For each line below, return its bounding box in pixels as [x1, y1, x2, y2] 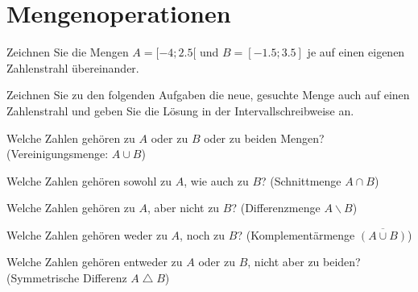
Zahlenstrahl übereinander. [6, 59, 139, 76]
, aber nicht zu [147, 199, 220, 216]
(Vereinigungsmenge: [6, 145, 109, 162]
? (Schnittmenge [261, 172, 341, 189]
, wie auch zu [184, 172, 249, 189]
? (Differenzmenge [231, 199, 321, 216]
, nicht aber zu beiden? [247, 253, 361, 270]
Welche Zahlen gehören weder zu [6, 226, 168, 243]
